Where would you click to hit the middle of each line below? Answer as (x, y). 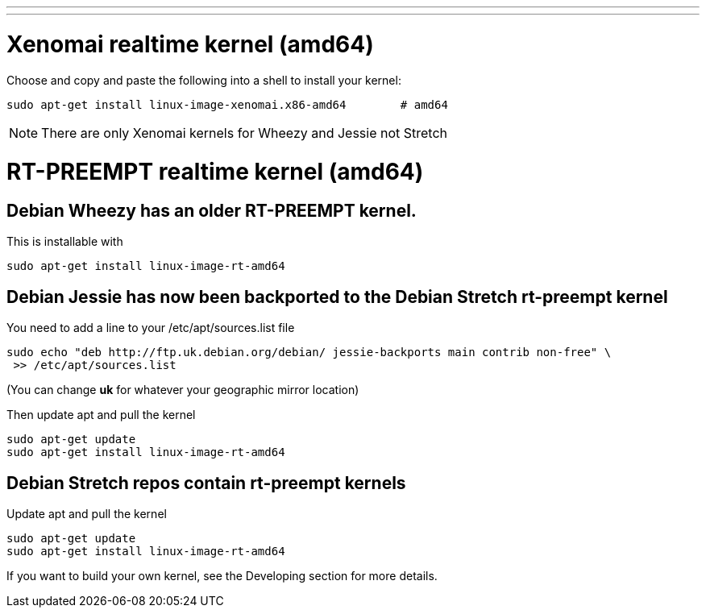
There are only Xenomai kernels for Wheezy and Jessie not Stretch (245, 133)
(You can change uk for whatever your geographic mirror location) (183, 390)
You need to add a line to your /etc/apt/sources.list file (151, 328)
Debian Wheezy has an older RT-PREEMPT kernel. (212, 211)
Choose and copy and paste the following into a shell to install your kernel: (204, 80)
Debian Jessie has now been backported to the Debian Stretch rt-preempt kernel (337, 297)
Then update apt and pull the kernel (101, 415)
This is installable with (65, 242)
